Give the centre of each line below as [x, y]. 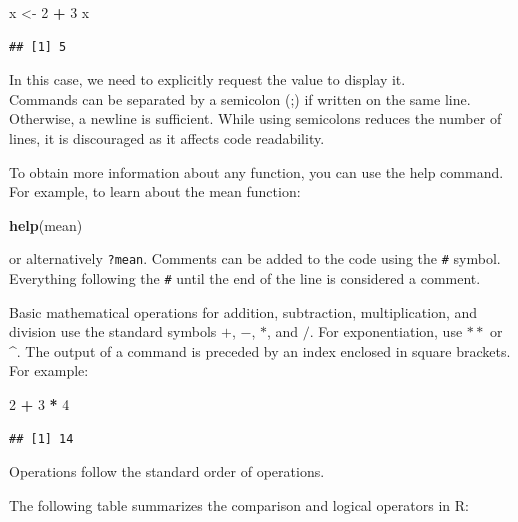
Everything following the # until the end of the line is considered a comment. [245, 278]
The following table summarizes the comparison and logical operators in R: [239, 504]
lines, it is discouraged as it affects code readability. [167, 137]
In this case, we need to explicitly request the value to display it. [207, 79]
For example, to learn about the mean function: [155, 191]
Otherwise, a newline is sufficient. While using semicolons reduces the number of [255, 118]
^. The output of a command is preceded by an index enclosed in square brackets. [260, 350]
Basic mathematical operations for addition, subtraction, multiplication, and [243, 311]
